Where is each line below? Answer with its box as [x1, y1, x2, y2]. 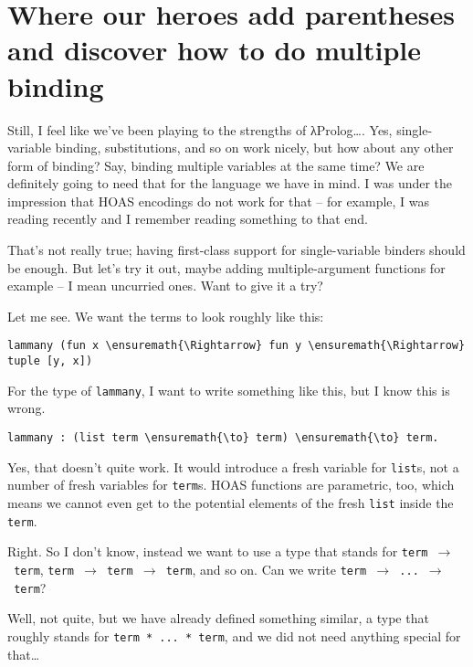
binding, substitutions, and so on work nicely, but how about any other [55, 138, 454, 157]
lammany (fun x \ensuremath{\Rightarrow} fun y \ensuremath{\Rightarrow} [7, 339, 466, 353]
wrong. [7, 398, 46, 418]
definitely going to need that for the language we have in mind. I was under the [7, 174, 453, 193]
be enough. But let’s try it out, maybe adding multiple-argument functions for [7, 258, 446, 277]
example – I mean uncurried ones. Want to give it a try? [7, 276, 323, 295]
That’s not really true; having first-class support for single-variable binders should [7, 240, 466, 259]
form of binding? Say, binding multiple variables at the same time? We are [7, 155, 425, 175]
